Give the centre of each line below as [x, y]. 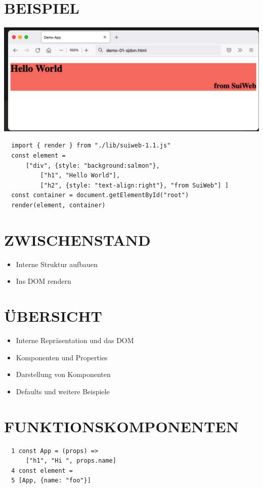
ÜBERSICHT [53, 316]
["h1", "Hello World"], [80, 176]
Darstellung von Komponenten [63, 374]
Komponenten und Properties [62, 357]
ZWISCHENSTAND [77, 239]
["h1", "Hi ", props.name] [71, 461]
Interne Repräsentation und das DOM [75, 340]
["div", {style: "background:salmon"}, [93, 165]
